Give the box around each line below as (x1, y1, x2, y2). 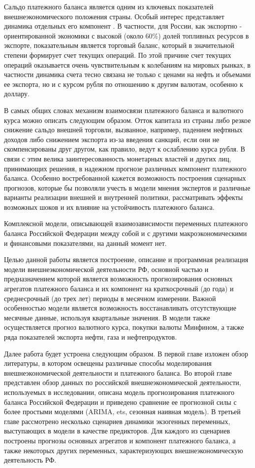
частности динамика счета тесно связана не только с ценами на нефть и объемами (4, 69, 251, 79)
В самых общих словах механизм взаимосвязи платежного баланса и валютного (4, 105, 244, 115)
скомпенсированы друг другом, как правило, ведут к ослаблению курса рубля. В (4, 144, 245, 154)
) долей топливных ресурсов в (158, 30, 249, 40)
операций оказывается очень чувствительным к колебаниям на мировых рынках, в (4, 59, 251, 70)
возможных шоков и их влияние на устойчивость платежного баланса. (4, 201, 215, 212)
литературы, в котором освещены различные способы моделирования (4, 358, 212, 368)
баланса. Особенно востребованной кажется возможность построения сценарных (4, 173, 246, 183)
